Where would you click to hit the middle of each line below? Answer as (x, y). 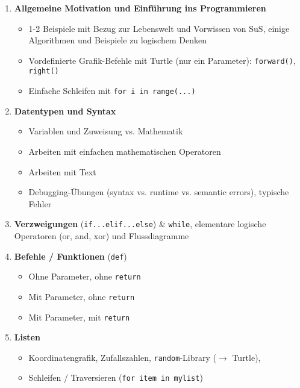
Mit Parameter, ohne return (82, 296)
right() (44, 71)
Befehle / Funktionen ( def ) (70, 256)
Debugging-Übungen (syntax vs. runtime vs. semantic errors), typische (159, 192)
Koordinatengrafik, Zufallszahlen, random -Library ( (122, 357)
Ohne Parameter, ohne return (85, 276)
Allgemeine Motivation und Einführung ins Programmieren (140, 8)
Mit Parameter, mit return (79, 317)
